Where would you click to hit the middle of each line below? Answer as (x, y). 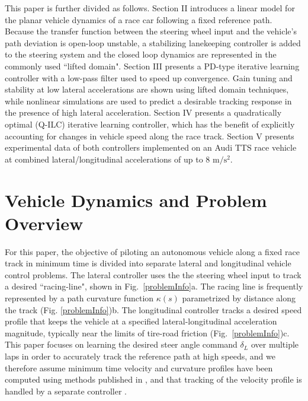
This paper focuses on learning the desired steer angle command (121, 344)
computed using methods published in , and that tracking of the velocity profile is (153, 379)
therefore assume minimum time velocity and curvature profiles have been (139, 367)
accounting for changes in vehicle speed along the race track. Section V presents (150, 136)
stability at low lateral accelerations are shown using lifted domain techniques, (147, 89)
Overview (44, 223)
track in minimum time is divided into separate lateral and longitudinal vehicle (148, 263)
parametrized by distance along (239, 298)
